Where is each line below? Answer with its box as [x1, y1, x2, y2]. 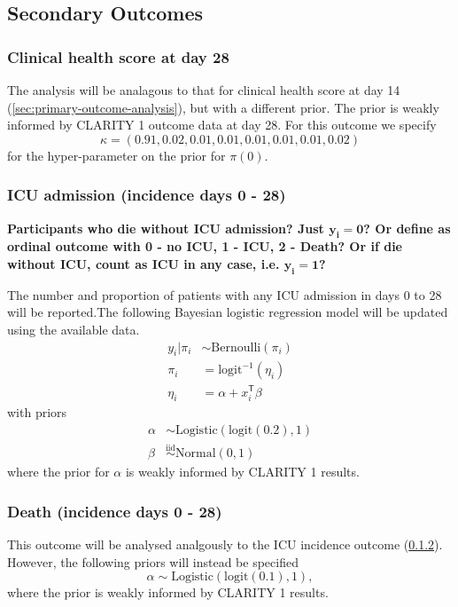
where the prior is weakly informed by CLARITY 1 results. [7, 583, 329, 602]
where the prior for [7, 462, 110, 481]
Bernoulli [211, 341, 261, 354]
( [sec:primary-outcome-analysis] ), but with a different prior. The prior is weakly [7, 98, 439, 116]
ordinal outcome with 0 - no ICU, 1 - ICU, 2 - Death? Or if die [7, 237, 402, 256]
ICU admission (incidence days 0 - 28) [7, 184, 286, 206]
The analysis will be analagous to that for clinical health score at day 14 [7, 81, 400, 99]
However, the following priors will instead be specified [7, 552, 299, 571]
